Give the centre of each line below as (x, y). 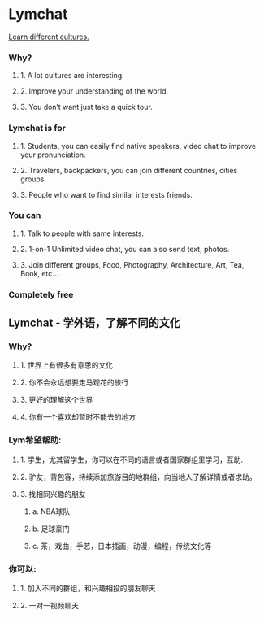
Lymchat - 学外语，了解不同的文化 (95, 323)
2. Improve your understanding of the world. (94, 91)
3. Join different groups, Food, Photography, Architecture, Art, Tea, (132, 264)
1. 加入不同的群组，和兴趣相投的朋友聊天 (88, 588)
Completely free (41, 294)
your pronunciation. (53, 154)
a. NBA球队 (51, 511)
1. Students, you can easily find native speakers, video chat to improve (138, 146)
